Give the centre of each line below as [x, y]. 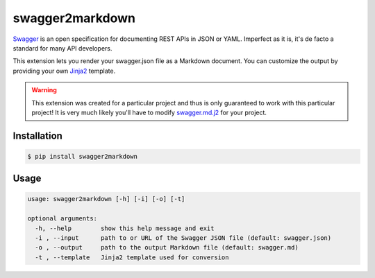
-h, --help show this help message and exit [125, 228]
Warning [44, 90]
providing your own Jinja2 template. [64, 71]
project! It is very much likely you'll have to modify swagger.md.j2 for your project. [149, 112]
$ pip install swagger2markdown [83, 156]
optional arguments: [62, 219]
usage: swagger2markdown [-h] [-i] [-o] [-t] [106, 199]
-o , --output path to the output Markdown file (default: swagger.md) [167, 247]
